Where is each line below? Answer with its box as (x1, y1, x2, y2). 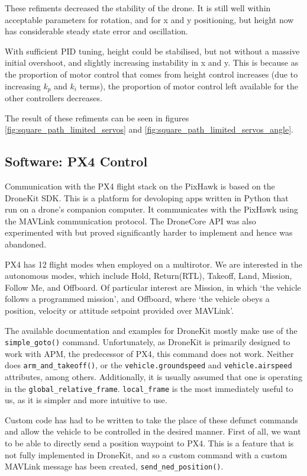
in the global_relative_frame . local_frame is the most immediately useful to (5, 382, 293, 394)
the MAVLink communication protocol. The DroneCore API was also (5, 214, 256, 227)
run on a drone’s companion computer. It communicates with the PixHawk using (5, 203, 298, 216)
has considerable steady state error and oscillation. (5, 25, 188, 37)
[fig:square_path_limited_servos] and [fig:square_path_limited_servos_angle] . (5, 123, 293, 136)
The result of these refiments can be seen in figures (5, 111, 189, 124)
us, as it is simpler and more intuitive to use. (5, 394, 167, 406)
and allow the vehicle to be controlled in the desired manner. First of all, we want (5, 425, 301, 438)
